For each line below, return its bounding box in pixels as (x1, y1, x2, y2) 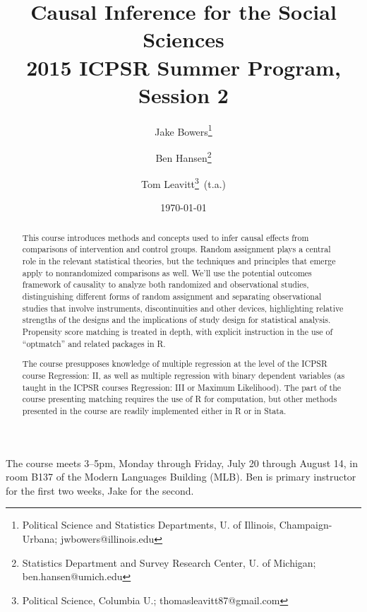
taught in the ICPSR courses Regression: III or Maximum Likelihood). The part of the (22, 381, 342, 393)
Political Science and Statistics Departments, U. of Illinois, (22, 517, 277, 532)
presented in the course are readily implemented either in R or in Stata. (22, 404, 287, 416)
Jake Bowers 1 (155, 122, 212, 139)
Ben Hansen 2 (155, 148, 212, 165)
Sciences (143, 25, 224, 54)
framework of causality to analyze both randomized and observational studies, (22, 278, 309, 290)
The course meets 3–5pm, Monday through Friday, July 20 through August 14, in (6, 455, 358, 470)
